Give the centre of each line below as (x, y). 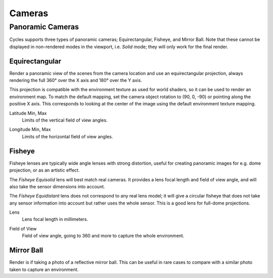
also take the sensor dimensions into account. (57, 186)
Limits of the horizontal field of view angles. (67, 136)
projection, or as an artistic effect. (44, 170)
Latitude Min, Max (28, 113)
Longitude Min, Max (30, 130)
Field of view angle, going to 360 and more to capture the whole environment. (103, 236)
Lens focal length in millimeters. (55, 219)
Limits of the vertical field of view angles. (65, 120)
